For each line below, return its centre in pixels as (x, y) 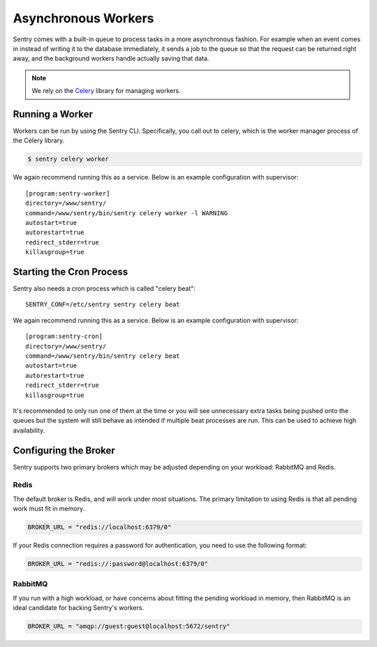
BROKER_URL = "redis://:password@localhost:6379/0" (118, 564)
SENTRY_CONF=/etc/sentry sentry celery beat (103, 305)
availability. (29, 430)
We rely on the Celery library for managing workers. (106, 91)
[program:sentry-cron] (64, 336)
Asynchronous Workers (83, 18)
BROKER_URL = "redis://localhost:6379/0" (99, 527)
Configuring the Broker (64, 450)
